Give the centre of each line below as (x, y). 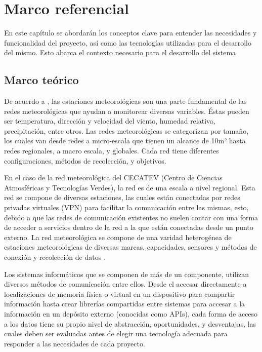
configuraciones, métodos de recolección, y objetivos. (85, 160)
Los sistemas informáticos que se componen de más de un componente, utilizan (127, 274)
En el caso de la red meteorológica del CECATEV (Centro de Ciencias (113, 178)
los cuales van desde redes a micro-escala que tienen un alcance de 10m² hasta (125, 141)
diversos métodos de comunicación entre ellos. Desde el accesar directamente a (125, 284)
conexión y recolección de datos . (55, 257)
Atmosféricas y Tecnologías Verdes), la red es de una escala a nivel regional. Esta (130, 187)
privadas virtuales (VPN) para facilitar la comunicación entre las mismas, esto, (126, 207)
